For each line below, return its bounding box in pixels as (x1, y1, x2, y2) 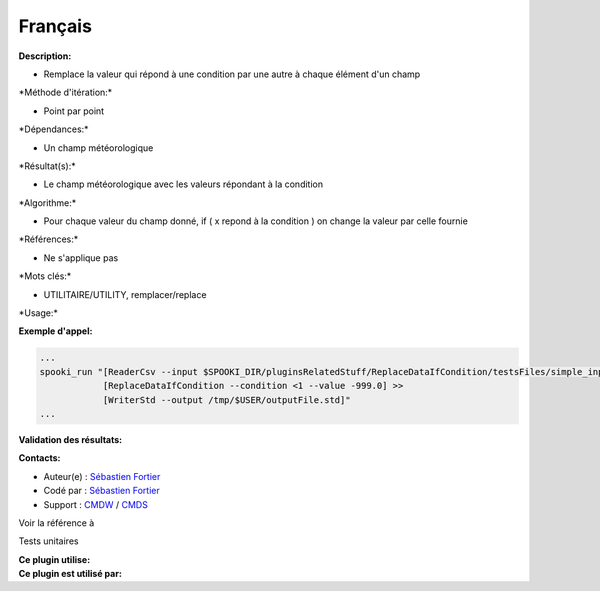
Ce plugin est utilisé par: (18, 568, 122, 580)
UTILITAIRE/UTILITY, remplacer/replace (43, 288, 207, 300)
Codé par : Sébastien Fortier (43, 485, 160, 497)
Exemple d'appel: (18, 325, 93, 337)
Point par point (43, 105, 105, 117)
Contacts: (18, 452, 61, 464)
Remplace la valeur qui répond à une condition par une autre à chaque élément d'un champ (43, 68, 421, 80)
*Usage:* (18, 307, 59, 319)
